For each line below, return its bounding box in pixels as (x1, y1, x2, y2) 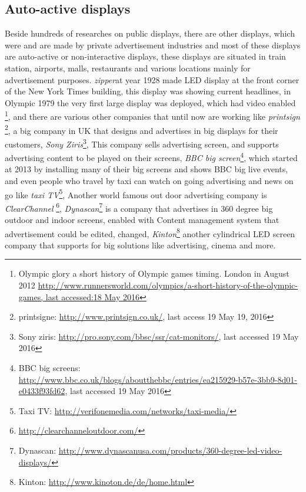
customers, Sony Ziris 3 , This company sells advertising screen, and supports (5, 136, 279, 150)
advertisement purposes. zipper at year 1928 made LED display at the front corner (5, 73, 300, 86)
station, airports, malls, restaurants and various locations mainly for (5, 61, 251, 74)
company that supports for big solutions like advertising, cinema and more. (5, 238, 276, 251)
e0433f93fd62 (18, 385, 65, 397)
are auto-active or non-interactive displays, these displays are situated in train (5, 50, 286, 63)
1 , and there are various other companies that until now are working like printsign (5, 109, 300, 123)
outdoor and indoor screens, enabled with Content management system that (5, 214, 280, 226)
